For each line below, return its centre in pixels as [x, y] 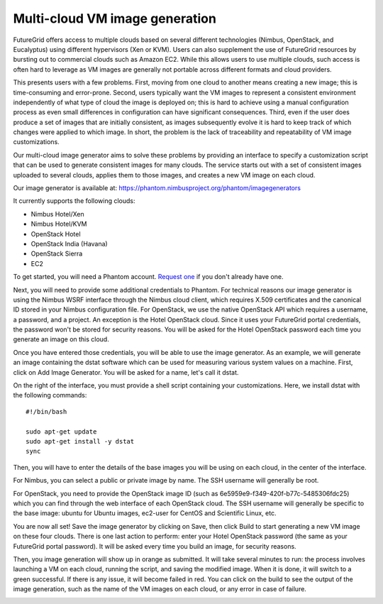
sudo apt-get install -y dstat [80, 441]
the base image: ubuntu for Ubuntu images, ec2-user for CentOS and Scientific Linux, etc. [145, 513]
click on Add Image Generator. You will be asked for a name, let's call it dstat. [126, 372]
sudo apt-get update [61, 432]
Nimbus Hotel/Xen [57, 214]
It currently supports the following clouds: [74, 201]
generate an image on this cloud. [61, 339]
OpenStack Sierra [57, 254]
